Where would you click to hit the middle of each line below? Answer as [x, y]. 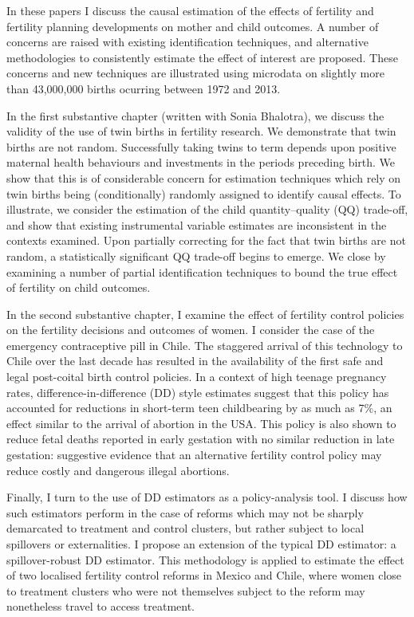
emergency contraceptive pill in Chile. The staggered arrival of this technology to [205, 345]
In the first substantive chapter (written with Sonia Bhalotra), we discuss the [195, 115]
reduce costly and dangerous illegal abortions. [118, 470]
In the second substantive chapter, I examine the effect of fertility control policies [205, 314]
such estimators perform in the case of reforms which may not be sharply [185, 512]
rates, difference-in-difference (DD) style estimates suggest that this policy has [198, 392]
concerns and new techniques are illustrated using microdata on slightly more [195, 73]
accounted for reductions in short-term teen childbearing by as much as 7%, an [199, 408]
